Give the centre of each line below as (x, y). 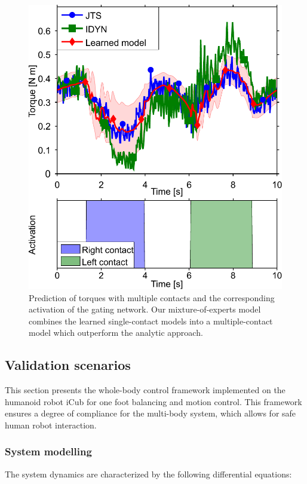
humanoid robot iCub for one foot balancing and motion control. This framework (153, 401)
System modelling (48, 451)
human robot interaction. (51, 425)
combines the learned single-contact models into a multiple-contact (151, 321)
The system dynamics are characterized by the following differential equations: (148, 474)
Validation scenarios (68, 365)
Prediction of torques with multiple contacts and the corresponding (152, 297)
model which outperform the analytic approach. (116, 333)
